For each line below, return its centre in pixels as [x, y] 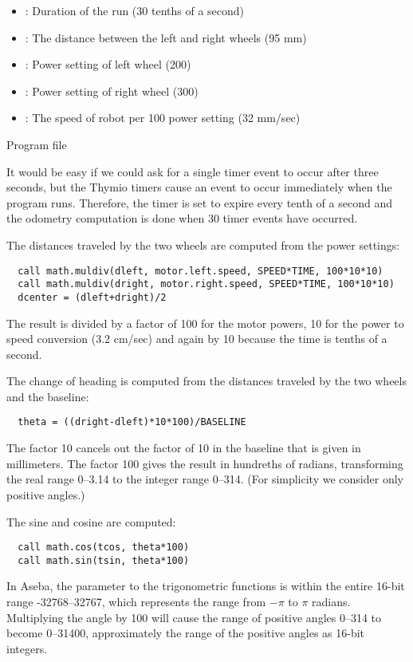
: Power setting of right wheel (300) [112, 91]
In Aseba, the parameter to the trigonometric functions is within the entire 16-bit [206, 586]
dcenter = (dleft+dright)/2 [92, 297]
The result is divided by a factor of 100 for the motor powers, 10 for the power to [205, 323]
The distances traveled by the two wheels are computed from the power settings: [203, 244]
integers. [27, 648]
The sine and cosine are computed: [91, 521]
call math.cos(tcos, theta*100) [104, 548]
